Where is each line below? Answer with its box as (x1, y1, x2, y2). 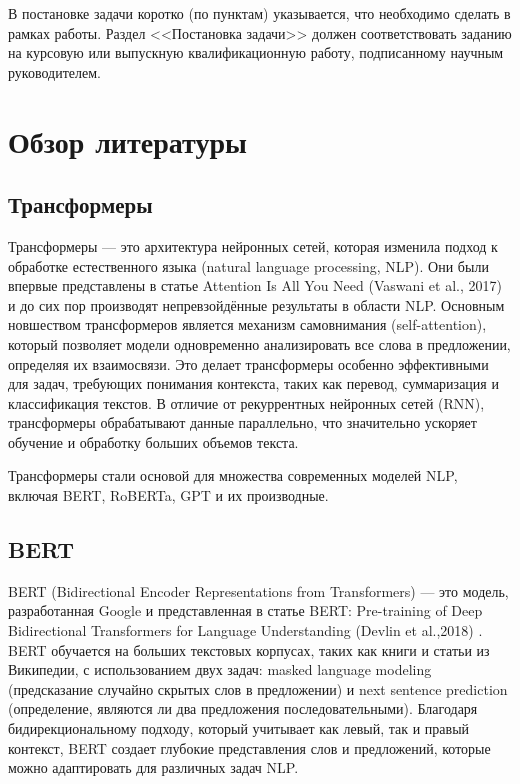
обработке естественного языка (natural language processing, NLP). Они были (8, 255, 489, 276)
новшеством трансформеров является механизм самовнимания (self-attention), (8, 314, 487, 335)
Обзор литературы (8, 120, 247, 161)
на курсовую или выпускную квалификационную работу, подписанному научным (8, 42, 504, 63)
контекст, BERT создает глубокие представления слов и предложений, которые (8, 737, 491, 758)
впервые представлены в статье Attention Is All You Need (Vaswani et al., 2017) (8, 275, 502, 296)
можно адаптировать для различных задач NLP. (8, 757, 299, 778)
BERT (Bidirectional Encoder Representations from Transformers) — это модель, (8, 580, 509, 601)
